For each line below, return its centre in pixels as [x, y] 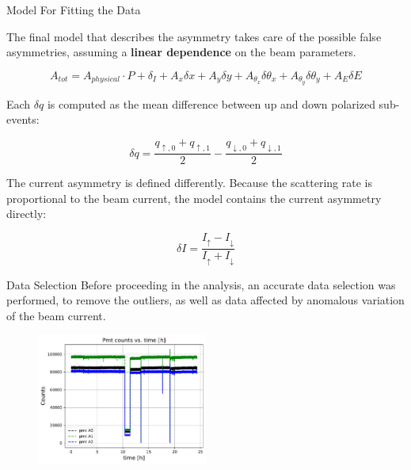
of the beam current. [56, 316]
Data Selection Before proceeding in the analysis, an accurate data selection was [201, 284]
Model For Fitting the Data [74, 10]
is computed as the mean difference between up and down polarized [211, 103]
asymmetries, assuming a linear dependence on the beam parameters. [181, 52]
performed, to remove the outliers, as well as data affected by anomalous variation [205, 300]
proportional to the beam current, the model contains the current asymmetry [194, 198]
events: [23, 119]
